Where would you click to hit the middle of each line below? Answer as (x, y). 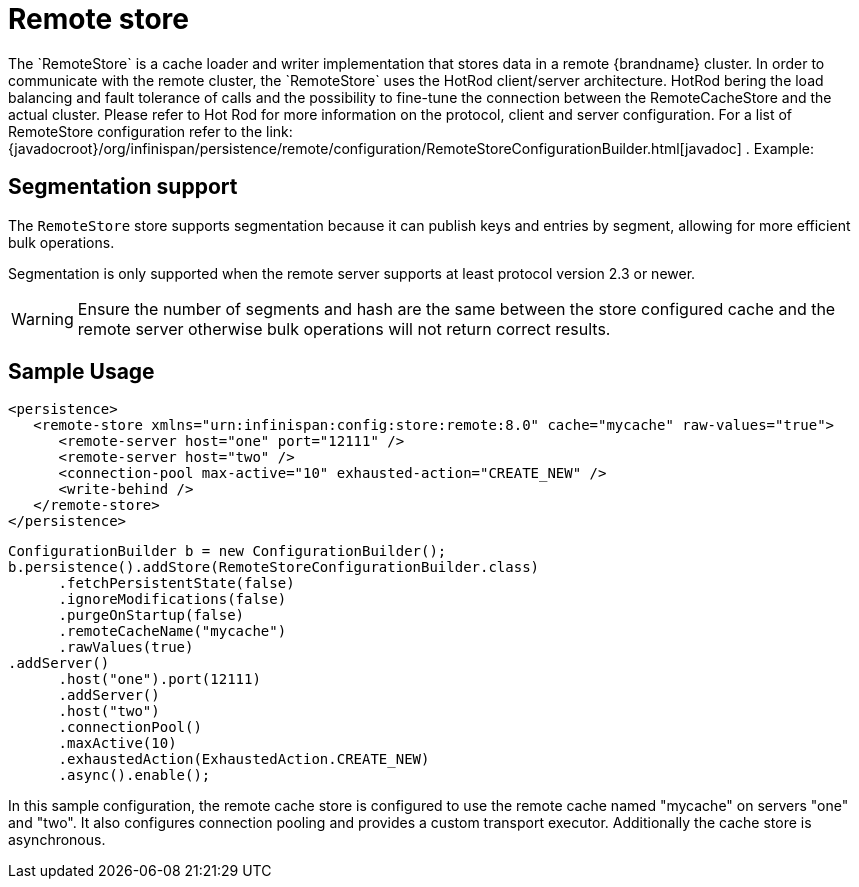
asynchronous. (57, 840)
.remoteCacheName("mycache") (172, 631)
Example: (783, 148)
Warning (42, 318)
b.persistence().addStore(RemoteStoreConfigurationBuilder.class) (274, 567)
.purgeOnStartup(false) (151, 615)
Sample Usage (81, 372)
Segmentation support (123, 187)
